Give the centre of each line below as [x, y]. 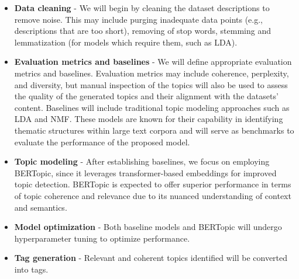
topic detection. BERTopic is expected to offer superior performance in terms [153, 184]
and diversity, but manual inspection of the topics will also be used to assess [151, 84]
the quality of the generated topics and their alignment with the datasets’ [146, 96]
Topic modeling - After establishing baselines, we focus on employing [142, 161]
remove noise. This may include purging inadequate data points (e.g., [139, 19]
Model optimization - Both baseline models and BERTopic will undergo [148, 227]
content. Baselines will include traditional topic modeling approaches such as [152, 107]
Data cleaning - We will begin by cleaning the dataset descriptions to [142, 8]
